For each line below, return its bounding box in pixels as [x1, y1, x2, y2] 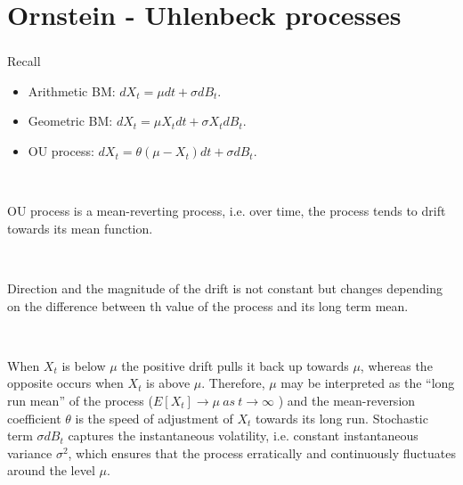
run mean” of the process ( [7, 391, 153, 410]
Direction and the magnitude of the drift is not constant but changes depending [7, 279, 443, 298]
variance [7, 443, 53, 462]
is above [146, 374, 191, 392]
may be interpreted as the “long [280, 374, 455, 392]
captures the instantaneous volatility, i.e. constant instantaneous [68, 426, 418, 445]
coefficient [7, 408, 61, 427]
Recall [7, 52, 41, 70]
